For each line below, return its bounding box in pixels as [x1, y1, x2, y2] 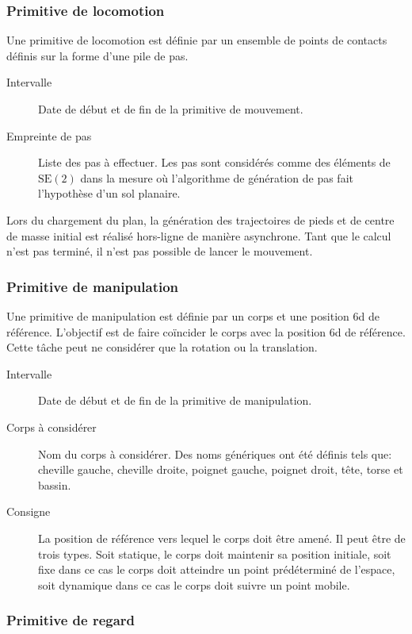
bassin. [38, 476, 71, 493]
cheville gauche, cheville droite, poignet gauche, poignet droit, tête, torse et [38, 461, 403, 478]
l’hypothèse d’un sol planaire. [38, 185, 181, 202]
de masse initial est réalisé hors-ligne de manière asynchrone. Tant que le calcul [6, 227, 391, 244]
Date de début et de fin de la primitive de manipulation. [38, 392, 312, 409]
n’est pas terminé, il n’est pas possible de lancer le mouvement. [6, 243, 313, 259]
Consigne [6, 503, 51, 520]
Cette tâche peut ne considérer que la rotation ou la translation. [6, 339, 318, 355]
